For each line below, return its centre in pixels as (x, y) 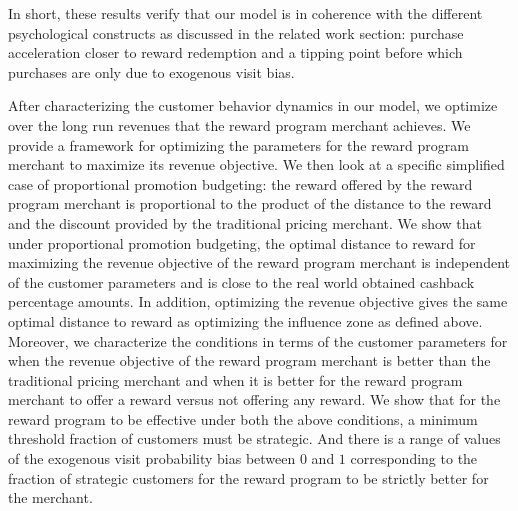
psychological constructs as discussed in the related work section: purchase (236, 32)
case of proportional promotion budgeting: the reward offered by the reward (240, 183)
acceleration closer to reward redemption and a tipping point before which (235, 52)
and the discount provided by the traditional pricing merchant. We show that (245, 222)
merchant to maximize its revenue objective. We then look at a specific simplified (256, 164)
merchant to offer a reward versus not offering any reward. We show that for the (254, 399)
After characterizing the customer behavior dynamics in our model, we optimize (253, 105)
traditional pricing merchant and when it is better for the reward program (235, 379)
